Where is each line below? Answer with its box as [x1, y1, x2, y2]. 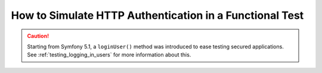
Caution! [27, 32, 49, 39]
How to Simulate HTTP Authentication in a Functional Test [11, 9, 304, 22]
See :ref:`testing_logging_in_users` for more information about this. [27, 51, 191, 58]
